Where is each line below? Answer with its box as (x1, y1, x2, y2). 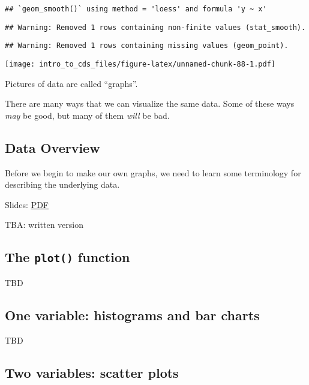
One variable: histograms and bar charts (5, 305, 260, 324)
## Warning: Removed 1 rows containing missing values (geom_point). (5, 41, 289, 50)
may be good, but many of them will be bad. (5, 109, 170, 121)
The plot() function (5, 248, 130, 266)
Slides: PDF (5, 198, 49, 210)
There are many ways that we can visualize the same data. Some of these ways (5, 97, 295, 110)
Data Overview (5, 138, 100, 157)
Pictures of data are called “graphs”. (5, 77, 138, 89)
